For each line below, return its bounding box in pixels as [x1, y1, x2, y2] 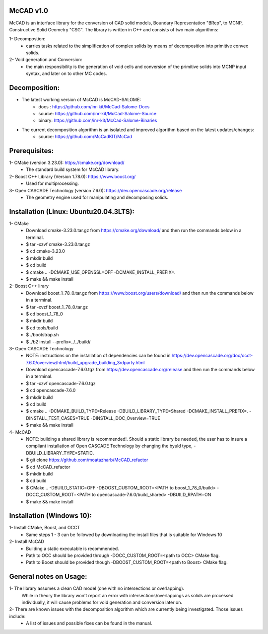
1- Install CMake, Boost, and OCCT [9, 525, 80, 531]
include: [9, 613, 26, 619]
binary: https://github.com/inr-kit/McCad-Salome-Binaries [38, 117, 157, 124]
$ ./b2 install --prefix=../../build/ [26, 338, 91, 345]
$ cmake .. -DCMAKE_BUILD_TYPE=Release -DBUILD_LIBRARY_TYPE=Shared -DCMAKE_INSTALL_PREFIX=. [26, 408, 248, 414]
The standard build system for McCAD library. [26, 166, 120, 172]
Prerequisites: [9, 147, 54, 155]
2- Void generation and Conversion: [9, 57, 82, 63]
